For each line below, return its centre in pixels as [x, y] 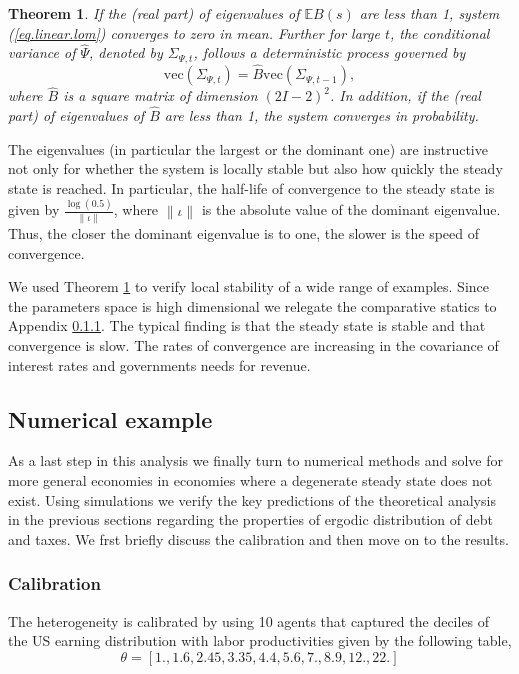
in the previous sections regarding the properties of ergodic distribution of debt [250, 519]
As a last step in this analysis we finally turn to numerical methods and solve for [255, 460]
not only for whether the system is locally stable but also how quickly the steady [255, 168]
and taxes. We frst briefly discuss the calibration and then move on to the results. [258, 538]
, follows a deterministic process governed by [329, 52]
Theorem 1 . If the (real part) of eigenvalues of [154, 13]
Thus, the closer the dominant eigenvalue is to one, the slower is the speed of [244, 233]
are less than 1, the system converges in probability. [321, 115]
